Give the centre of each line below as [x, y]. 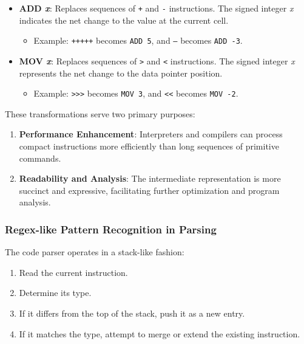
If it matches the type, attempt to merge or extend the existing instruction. [160, 333]
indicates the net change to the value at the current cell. [124, 20]
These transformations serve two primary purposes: [100, 113]
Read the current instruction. [73, 272]
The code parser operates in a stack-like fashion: [95, 252]
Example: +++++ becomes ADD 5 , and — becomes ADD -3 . [138, 40]
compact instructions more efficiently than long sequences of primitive [149, 146]
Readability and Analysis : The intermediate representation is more [150, 178]
